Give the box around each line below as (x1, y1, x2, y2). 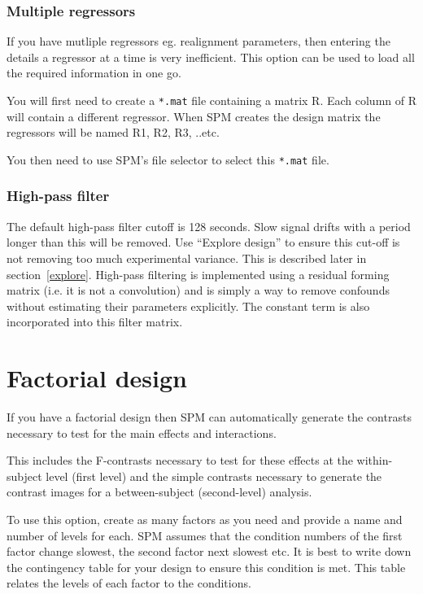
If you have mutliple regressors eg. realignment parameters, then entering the (7, 33, 390, 50)
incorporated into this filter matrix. (7, 313, 183, 330)
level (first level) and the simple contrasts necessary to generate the (46, 467, 382, 484)
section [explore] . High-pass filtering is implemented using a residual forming (7, 265, 390, 282)
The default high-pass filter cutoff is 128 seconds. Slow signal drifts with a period (7, 217, 411, 234)
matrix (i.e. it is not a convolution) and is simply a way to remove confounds (7, 282, 390, 299)
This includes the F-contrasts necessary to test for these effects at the (7, 452, 353, 469)
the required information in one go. (7, 64, 181, 81)
